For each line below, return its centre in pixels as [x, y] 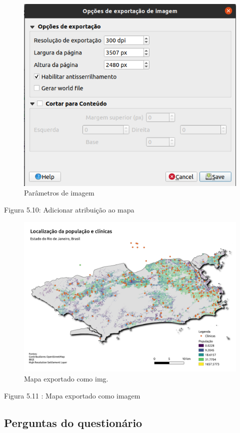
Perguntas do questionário [73, 422]
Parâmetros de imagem [59, 193]
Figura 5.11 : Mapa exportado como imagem [72, 395]
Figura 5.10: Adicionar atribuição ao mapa [69, 210]
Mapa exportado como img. [66, 379]
